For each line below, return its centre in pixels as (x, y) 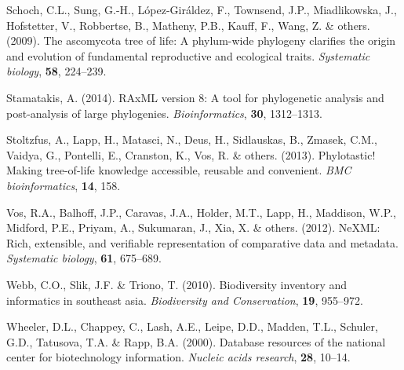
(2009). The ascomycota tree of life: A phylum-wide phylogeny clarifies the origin (201, 40)
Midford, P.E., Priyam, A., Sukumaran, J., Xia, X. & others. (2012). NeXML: (193, 227)
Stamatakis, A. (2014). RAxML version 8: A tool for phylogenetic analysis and (195, 97)
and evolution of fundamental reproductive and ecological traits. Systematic (188, 55)
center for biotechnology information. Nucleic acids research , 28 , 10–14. (178, 357)
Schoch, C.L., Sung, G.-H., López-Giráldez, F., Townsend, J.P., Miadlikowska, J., (202, 9)
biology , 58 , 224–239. (56, 71)
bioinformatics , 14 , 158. (64, 185)
